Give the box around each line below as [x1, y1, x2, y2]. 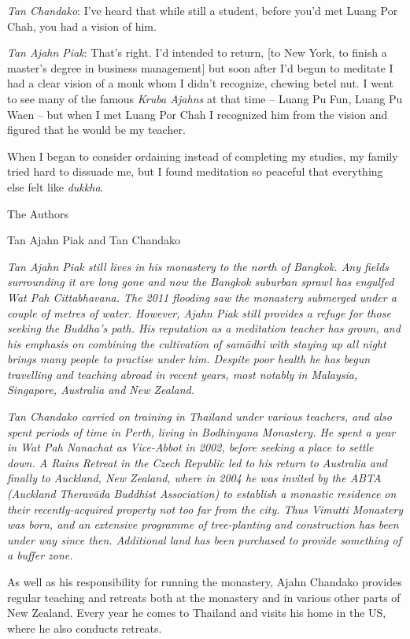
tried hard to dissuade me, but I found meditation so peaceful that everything [7, 163, 383, 180]
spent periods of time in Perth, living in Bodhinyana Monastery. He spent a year [7, 423, 396, 440]
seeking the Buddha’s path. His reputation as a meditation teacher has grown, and [7, 320, 401, 336]
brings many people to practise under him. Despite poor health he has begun [7, 351, 371, 367]
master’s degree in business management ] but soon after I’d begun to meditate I [7, 59, 393, 76]
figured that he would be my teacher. [7, 121, 186, 138]
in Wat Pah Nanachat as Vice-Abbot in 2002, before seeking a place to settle [7, 439, 374, 455]
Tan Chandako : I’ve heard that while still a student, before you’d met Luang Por [7, 2, 398, 18]
